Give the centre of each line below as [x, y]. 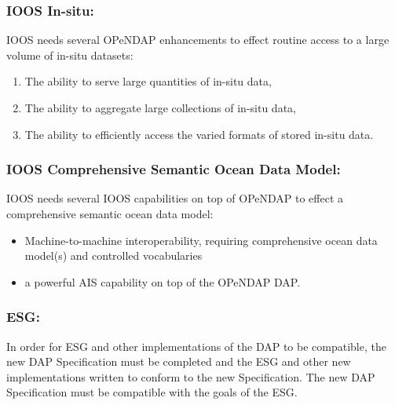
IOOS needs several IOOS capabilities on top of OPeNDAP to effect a [175, 198]
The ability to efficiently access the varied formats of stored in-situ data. [199, 134]
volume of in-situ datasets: [70, 55]
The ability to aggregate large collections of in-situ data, [160, 108]
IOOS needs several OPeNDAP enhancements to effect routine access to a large [198, 40]
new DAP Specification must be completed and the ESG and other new [179, 361]
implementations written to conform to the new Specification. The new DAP [191, 376]
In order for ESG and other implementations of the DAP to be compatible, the [196, 346]
